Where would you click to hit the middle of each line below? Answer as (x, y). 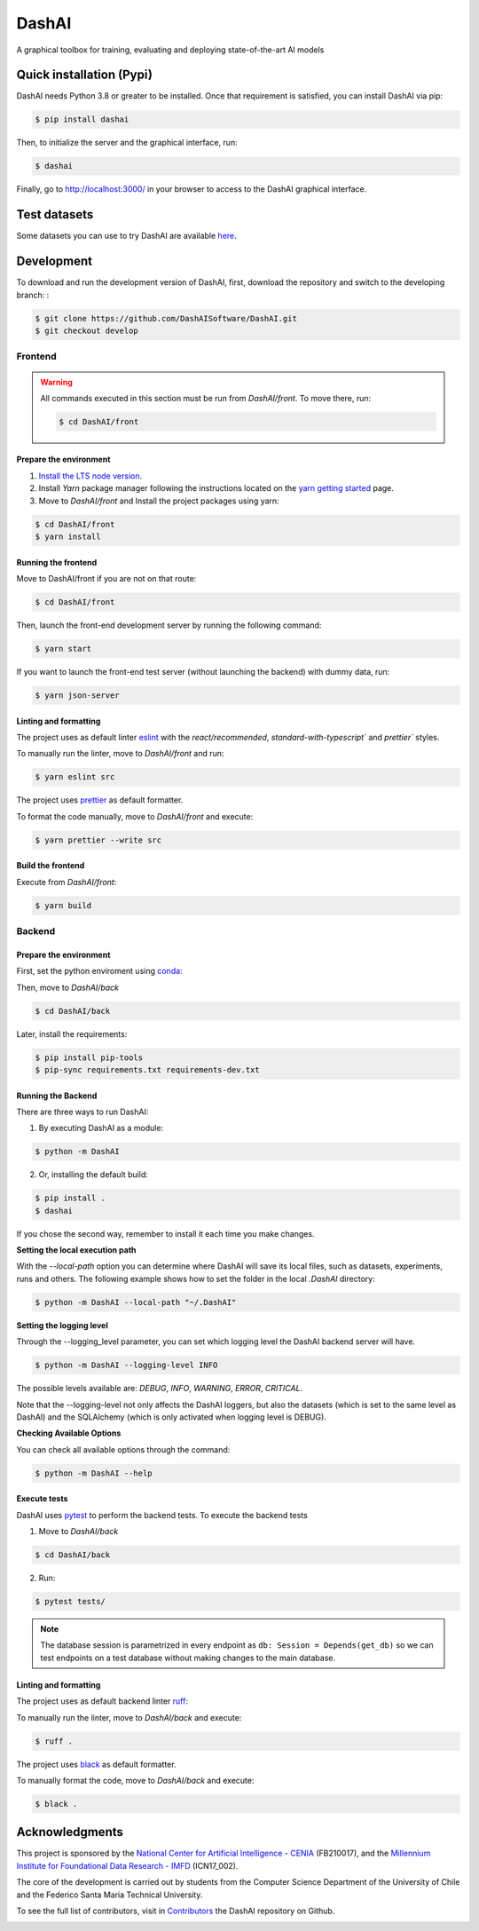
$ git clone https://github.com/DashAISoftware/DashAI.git (166, 318)
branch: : (33, 295)
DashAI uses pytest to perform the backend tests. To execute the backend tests (162, 1515)
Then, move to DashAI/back (68, 987)
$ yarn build (63, 905)
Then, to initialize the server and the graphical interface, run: (127, 143)
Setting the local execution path (76, 1250)
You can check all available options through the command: (123, 1449)
